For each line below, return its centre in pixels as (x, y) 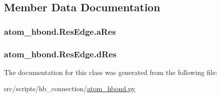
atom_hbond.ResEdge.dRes (60, 54)
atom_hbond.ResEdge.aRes (60, 31)
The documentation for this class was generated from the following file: (111, 72)
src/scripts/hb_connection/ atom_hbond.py (70, 88)
